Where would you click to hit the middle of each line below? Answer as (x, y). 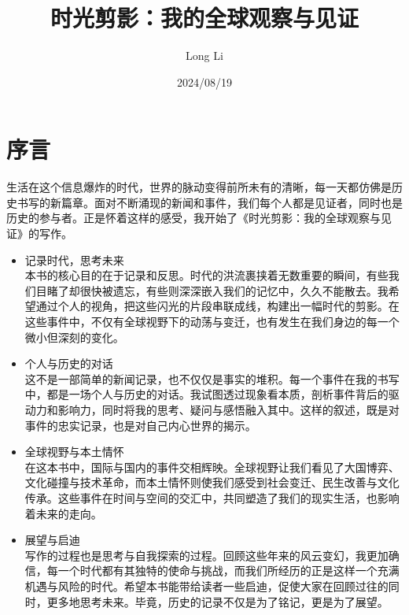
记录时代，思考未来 (74, 259)
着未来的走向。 (63, 513)
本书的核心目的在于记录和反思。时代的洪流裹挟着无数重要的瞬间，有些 (206, 275)
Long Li (204, 56)
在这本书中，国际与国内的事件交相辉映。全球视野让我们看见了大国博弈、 (212, 467)
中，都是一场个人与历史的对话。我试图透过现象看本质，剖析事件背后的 (206, 394)
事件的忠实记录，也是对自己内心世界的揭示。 (140, 425)
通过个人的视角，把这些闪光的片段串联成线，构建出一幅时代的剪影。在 (217, 306)
